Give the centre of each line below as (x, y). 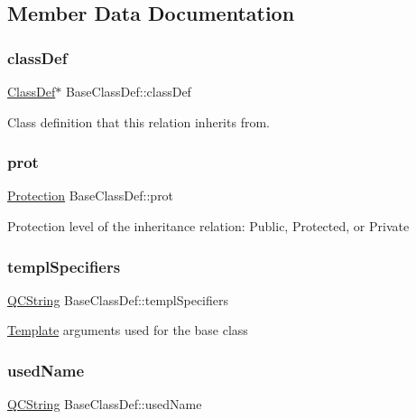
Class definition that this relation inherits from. (139, 121)
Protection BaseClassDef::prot (91, 196)
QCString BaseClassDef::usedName (105, 404)
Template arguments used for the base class (128, 330)
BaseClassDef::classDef (128, 91)
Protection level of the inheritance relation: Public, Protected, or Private (208, 226)
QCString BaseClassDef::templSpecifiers (118, 299)
